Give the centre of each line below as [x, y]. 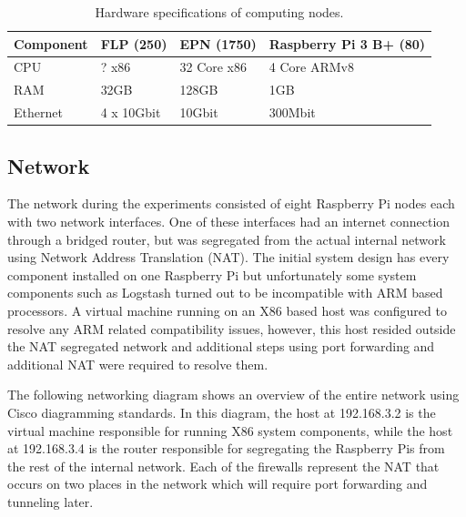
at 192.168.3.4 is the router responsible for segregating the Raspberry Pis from [226, 448]
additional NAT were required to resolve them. [138, 364]
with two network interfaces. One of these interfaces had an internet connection [229, 222]
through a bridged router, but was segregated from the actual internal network [227, 239]
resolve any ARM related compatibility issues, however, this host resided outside [232, 328]
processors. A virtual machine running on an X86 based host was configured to [227, 310]
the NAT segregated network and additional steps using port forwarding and [221, 346]
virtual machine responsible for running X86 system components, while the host [230, 430]
